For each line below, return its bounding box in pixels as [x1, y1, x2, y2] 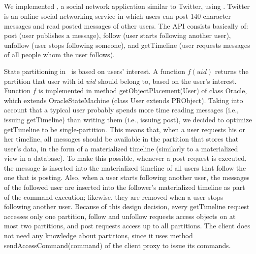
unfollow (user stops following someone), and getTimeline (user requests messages [4, 39, 250, 50]
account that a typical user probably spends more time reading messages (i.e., [4, 105, 239, 115]
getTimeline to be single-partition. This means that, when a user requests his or [4, 124, 245, 134]
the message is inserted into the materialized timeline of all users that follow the [4, 162, 246, 173]
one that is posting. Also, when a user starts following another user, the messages [4, 172, 250, 182]
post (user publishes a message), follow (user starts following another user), [4, 30, 231, 40]
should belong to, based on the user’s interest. [98, 75, 237, 86]
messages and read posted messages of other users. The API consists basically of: [4, 20, 248, 31]
